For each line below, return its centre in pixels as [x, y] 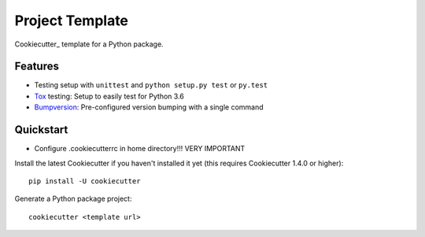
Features [37, 67]
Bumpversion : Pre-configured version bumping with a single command [149, 107]
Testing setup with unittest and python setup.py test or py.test [151, 85]
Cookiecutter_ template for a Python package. [89, 44]
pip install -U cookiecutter [85, 181]
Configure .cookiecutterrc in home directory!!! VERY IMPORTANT [140, 149]
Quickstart [41, 130]
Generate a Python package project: [73, 199]
